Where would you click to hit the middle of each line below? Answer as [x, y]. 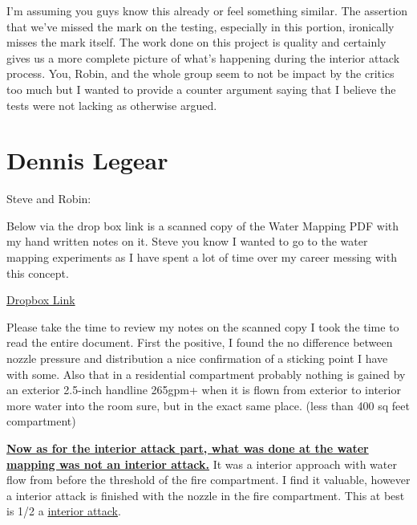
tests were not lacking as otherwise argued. [112, 105]
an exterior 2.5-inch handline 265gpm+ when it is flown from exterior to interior [204, 390]
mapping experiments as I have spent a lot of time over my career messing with [202, 257]
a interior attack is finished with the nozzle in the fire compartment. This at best [206, 495]
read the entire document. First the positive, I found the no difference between [200, 342]
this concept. [38, 273]
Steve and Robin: [49, 199]
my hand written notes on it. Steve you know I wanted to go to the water [187, 241]
